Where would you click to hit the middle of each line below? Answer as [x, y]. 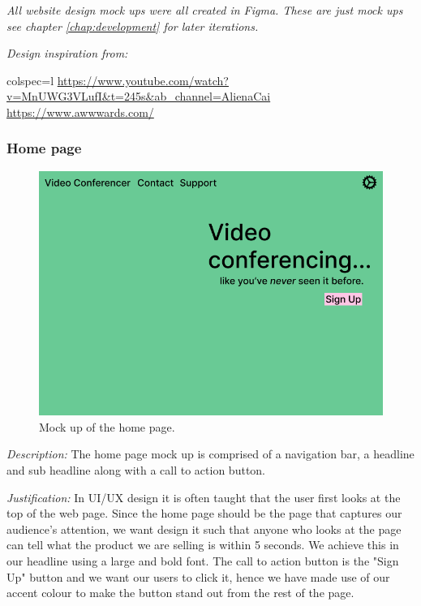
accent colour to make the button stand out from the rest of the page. [180, 593]
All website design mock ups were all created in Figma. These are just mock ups [205, 10]
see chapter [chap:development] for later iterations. [133, 26]
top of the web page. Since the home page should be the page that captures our [204, 513]
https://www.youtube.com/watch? [143, 80]
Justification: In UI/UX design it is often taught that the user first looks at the [204, 497]
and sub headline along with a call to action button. [136, 470]
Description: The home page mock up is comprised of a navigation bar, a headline [210, 454]
